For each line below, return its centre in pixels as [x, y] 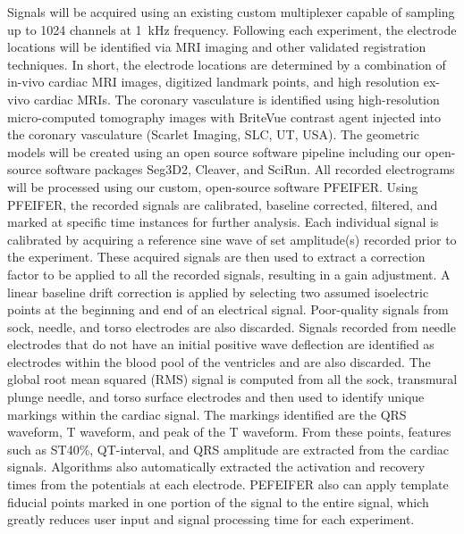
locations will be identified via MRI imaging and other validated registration [217, 47]
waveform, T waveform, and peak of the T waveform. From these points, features [229, 432]
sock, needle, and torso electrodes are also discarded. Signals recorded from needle [232, 326]
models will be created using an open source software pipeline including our [214, 151]
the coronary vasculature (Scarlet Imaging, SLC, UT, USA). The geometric [213, 134]
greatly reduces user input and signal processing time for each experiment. [211, 519]
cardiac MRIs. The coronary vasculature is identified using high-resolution [236, 99]
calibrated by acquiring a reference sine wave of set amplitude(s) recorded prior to [232, 239]
